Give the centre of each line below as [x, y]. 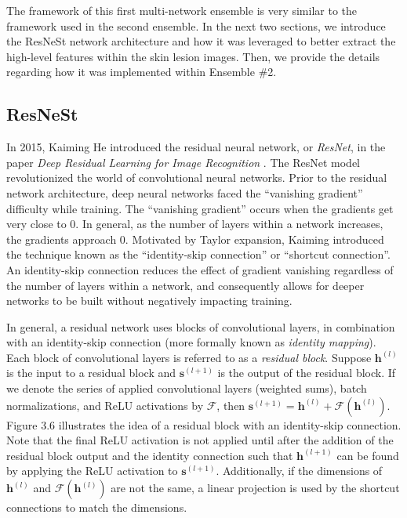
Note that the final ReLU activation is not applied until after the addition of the [200, 440]
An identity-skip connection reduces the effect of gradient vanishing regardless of [200, 269]
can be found [368, 455]
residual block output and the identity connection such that [150, 455]
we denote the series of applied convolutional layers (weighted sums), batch [187, 388]
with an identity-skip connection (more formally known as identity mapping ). [191, 342]
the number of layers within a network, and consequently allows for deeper [185, 285]
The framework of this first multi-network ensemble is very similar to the [182, 10]
